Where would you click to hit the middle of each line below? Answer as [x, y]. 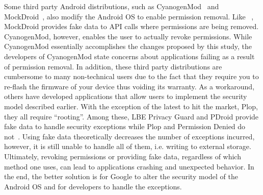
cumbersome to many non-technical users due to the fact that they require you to [131, 76]
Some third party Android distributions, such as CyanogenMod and [112, 6]
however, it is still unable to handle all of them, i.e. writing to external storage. [128, 146]
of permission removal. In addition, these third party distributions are [113, 66]
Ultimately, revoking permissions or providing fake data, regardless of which [123, 156]
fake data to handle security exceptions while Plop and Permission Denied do [125, 126]
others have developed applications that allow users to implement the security [126, 96]
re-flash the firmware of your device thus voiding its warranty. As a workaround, [129, 86]
